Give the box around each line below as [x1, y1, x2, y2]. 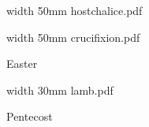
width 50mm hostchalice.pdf [6, 2, 143, 18]
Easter [6, 55, 38, 72]
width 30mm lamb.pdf [6, 81, 114, 98]
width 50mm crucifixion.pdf [6, 28, 140, 45]
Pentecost [6, 108, 53, 125]
